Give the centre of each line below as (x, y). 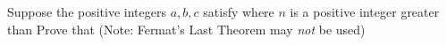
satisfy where (239, 11)
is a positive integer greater (365, 11)
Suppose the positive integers (87, 11)
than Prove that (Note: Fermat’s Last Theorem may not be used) (186, 29)
